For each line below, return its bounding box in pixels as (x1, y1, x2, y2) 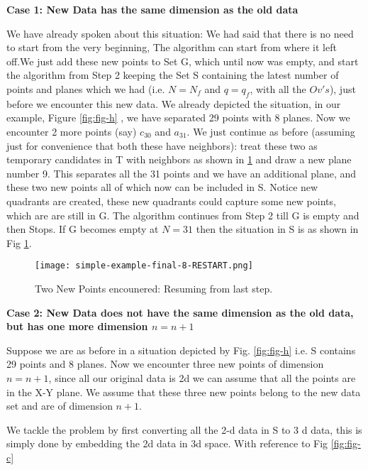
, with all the (250, 81, 306, 96)
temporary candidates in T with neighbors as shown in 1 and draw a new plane (6, 152, 352, 167)
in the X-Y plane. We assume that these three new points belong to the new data (6, 384, 361, 399)
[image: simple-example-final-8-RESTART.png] (35, 261, 253, 271)
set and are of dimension (6, 398, 113, 413)
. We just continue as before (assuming (186, 124, 355, 138)
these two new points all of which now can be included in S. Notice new (6, 180, 318, 195)
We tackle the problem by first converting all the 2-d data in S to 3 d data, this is (6, 422, 362, 437)
